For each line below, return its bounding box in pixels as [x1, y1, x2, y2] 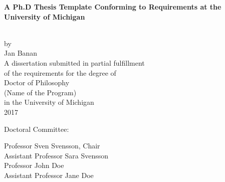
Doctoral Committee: [4, 123, 69, 134]
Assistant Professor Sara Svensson [4, 150, 109, 160]
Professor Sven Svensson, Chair [4, 140, 100, 151]
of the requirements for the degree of [4, 67, 116, 78]
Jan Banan [4, 48, 38, 58]
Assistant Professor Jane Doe [4, 169, 94, 180]
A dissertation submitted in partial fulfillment [4, 57, 145, 68]
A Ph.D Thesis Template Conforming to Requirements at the [4, 2, 221, 12]
